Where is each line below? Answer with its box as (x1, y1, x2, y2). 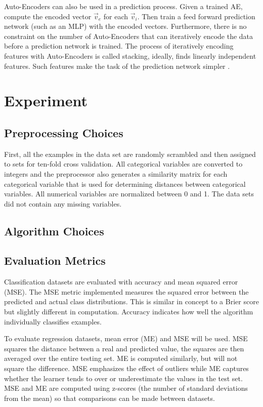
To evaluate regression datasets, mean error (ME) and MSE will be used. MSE (4, 333, 248, 344)
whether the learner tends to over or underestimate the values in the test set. (4, 373, 243, 383)
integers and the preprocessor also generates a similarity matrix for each (4, 168, 228, 179)
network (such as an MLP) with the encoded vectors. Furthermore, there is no (4, 21, 247, 31)
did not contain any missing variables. (4, 198, 122, 209)
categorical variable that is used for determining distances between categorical (4, 178, 246, 189)
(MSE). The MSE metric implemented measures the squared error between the (4, 286, 249, 297)
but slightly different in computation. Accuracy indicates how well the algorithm (4, 306, 253, 317)
